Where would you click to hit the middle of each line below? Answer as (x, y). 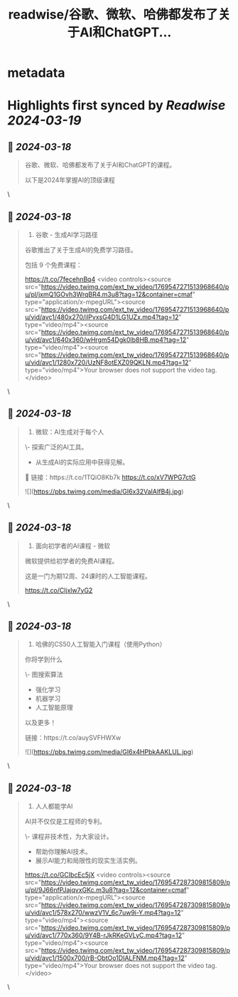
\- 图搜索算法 (44, 674)
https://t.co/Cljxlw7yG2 (59, 590)
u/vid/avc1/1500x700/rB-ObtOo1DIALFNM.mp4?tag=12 (104, 958)
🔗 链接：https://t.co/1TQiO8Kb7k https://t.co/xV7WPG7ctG (110, 477)
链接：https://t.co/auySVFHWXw (73, 738)
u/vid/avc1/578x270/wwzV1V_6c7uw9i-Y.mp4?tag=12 (103, 913)
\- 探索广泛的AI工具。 (56, 447)
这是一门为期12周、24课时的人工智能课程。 (88, 576)
